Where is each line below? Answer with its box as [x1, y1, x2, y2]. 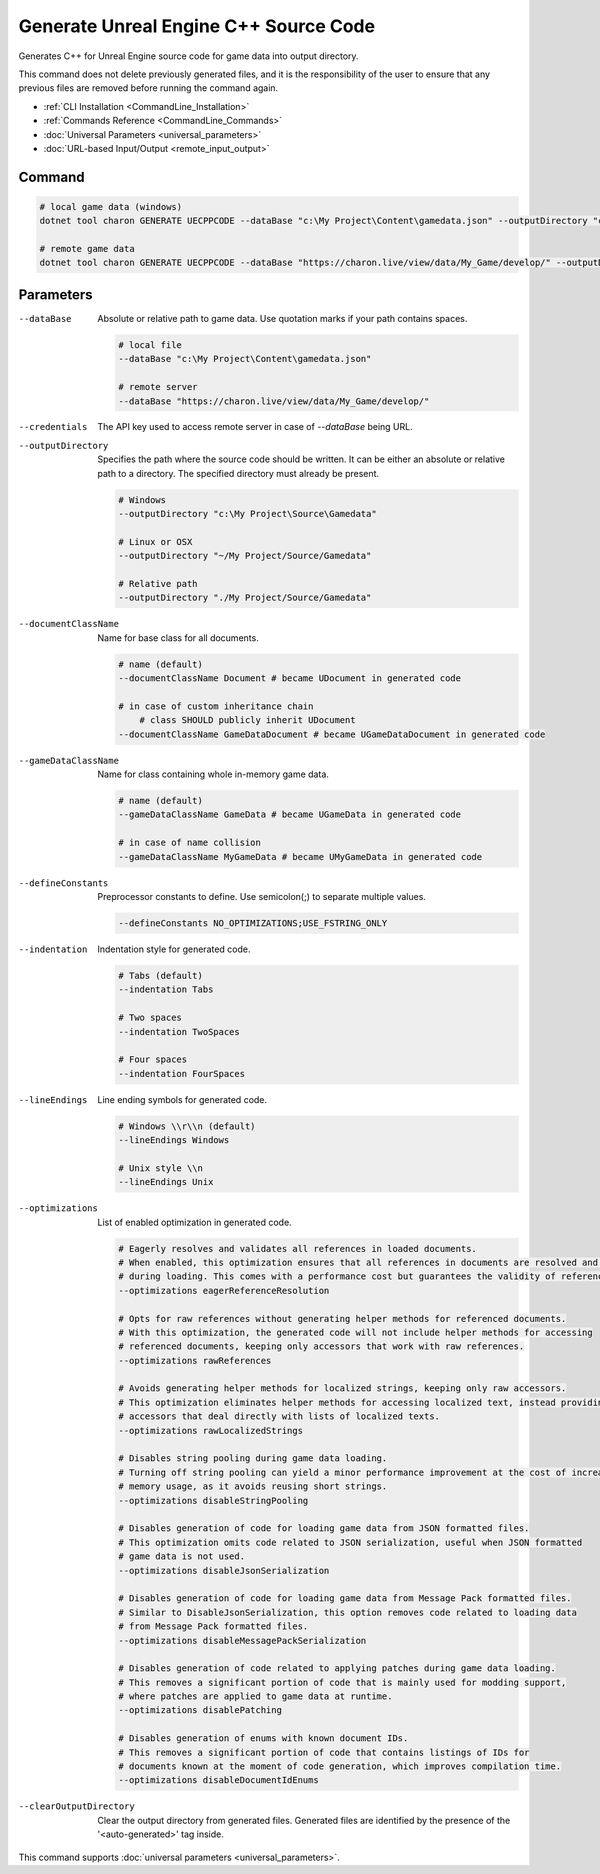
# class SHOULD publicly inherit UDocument [139, 715, 356, 726]
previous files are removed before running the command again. [18, 82, 279, 94]
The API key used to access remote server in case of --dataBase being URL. [97, 421, 414, 433]
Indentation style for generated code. [97, 943, 251, 955]
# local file [118, 339, 182, 350]
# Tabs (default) [118, 970, 204, 981]
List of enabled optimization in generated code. [97, 1216, 292, 1228]
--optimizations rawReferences [118, 1355, 272, 1366]
